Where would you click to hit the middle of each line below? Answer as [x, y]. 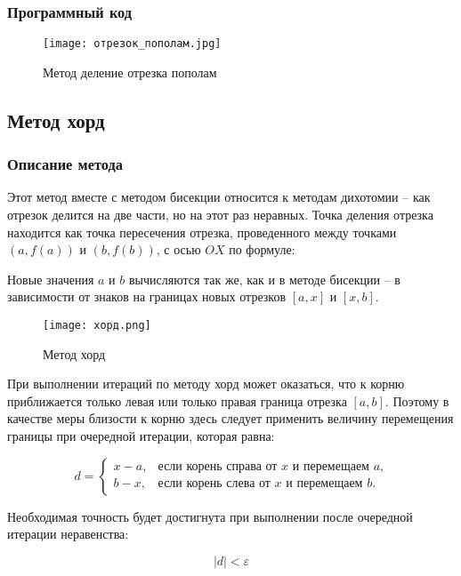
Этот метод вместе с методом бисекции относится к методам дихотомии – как [219, 197]
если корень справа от [218, 466]
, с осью [178, 249]
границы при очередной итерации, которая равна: [141, 436]
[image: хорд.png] [97, 326]
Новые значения [51, 279]
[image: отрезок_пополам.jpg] [132, 44]
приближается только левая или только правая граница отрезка [177, 400]
